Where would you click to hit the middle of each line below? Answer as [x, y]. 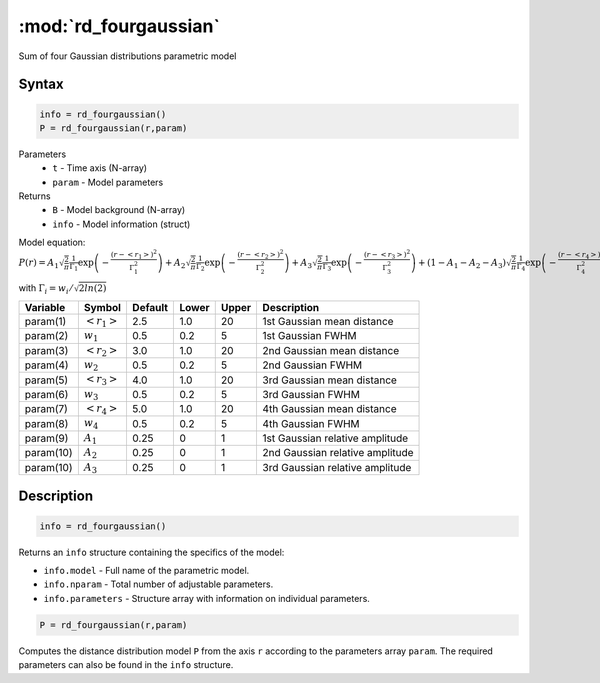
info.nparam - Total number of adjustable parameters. [158, 584]
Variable [45, 307]
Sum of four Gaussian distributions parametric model [127, 56]
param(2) [46, 336]
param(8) [46, 423]
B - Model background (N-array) [119, 210]
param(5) [46, 380]
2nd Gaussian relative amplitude [338, 453]
